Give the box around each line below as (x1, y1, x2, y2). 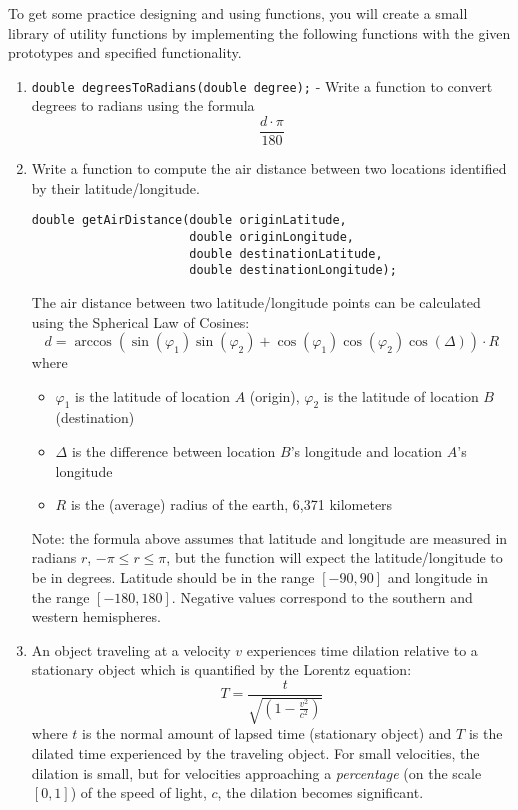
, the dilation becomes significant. (217, 782, 424, 803)
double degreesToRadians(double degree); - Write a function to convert (31, 75, 493, 96)
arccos (74, 335, 112, 350)
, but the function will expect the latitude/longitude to (166, 547, 503, 568)
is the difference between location (71, 441, 276, 462)
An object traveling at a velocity (31, 639, 231, 660)
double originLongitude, (189, 229, 354, 244)
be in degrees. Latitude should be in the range (31, 567, 315, 588)
